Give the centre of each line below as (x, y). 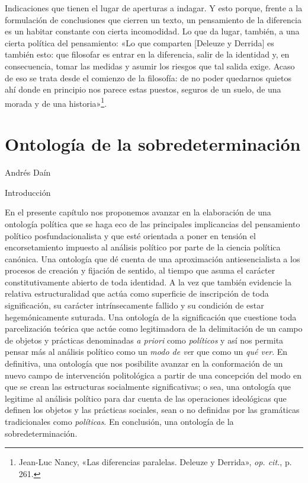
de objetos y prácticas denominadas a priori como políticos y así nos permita (144, 340)
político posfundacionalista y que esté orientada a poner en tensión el (130, 235)
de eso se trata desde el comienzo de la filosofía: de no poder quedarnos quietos (148, 77)
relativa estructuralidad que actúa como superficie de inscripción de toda (137, 293)
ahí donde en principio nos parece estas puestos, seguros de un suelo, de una (143, 89)
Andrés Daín (28, 172)
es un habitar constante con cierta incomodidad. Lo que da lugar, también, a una (152, 31)
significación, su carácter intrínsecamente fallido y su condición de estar (134, 305)
